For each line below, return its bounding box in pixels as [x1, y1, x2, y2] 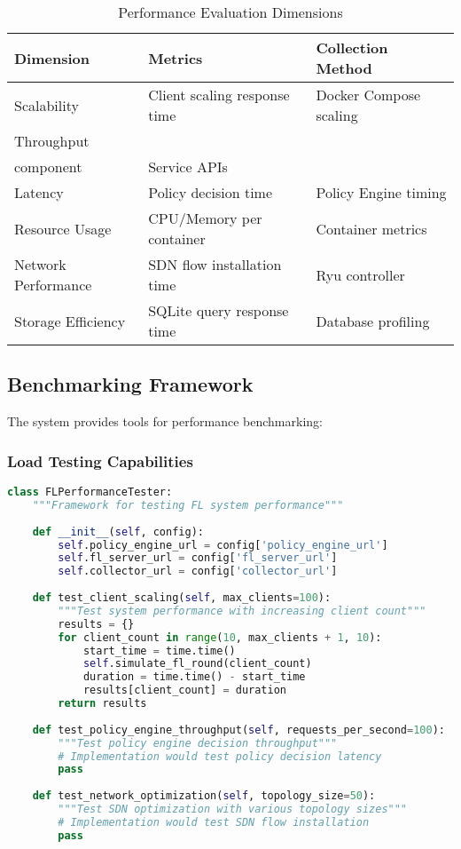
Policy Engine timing [316, 182, 447, 202]
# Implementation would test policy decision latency [58, 750, 382, 763]
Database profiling [316, 310, 430, 331]
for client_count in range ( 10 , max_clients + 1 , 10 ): [58, 631, 382, 644]
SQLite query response [148, 300, 289, 321]
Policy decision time [148, 182, 273, 202]
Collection [316, 37, 388, 58]
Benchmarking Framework [7, 370, 254, 398]
